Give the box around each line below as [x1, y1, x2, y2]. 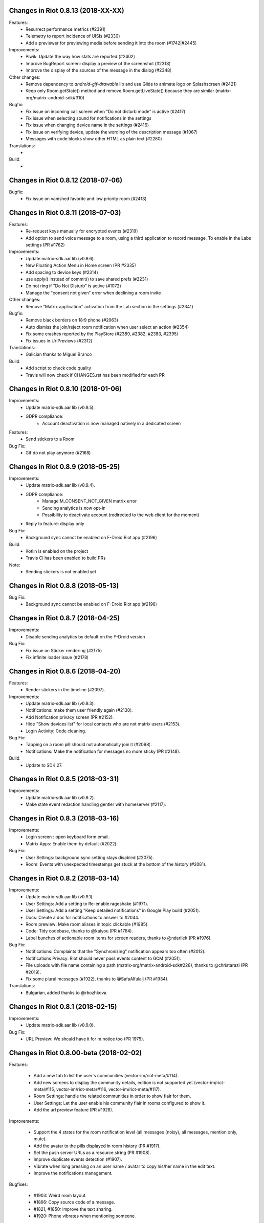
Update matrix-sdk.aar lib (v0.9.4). [25, 482, 95, 488]
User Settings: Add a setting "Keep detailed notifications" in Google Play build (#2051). [25, 907, 200, 913]
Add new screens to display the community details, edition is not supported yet [33, 1079, 193, 1086]
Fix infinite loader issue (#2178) [25, 654, 89, 660]
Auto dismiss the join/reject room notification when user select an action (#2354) [25, 324, 189, 330]
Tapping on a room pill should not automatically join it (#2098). [25, 742, 152, 747]
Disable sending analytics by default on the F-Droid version [25, 634, 145, 639]
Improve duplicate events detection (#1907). [33, 1156, 122, 1162]
